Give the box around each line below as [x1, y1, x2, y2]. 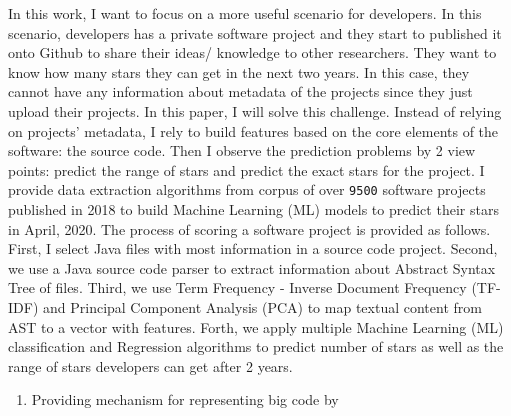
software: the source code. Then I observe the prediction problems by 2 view [8, 140, 476, 161]
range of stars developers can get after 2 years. [8, 355, 293, 376]
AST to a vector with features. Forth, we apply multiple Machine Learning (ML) [8, 316, 504, 337]
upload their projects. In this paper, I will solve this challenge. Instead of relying [8, 100, 502, 121]
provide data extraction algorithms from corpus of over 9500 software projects [8, 179, 486, 200]
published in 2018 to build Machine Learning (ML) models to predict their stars [8, 199, 499, 219]
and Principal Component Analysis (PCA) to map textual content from [42, 296, 482, 317]
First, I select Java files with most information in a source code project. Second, [8, 238, 498, 259]
